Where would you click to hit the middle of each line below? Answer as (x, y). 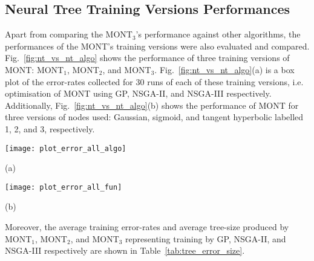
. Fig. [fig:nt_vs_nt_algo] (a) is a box (224, 69)
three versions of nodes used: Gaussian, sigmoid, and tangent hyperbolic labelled (154, 117)
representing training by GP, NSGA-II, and (206, 238)
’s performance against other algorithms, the (218, 34)
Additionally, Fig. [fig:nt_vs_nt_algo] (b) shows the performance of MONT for (152, 105)
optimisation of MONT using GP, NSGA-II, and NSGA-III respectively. (138, 93)
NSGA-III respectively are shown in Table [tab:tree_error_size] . (125, 250)
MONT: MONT (34, 69)
